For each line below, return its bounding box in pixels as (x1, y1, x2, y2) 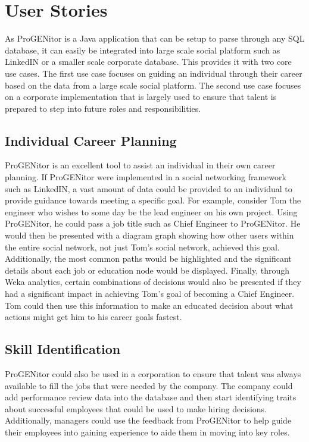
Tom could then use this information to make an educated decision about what (5, 299, 294, 311)
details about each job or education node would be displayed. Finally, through (5, 264, 290, 276)
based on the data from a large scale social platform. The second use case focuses (5, 79, 301, 91)
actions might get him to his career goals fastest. (5, 311, 182, 323)
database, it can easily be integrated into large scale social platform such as (5, 43, 280, 56)
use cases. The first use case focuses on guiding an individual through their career (5, 67, 302, 79)
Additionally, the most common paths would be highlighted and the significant (5, 252, 292, 265)
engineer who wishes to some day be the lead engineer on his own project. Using (5, 205, 298, 218)
